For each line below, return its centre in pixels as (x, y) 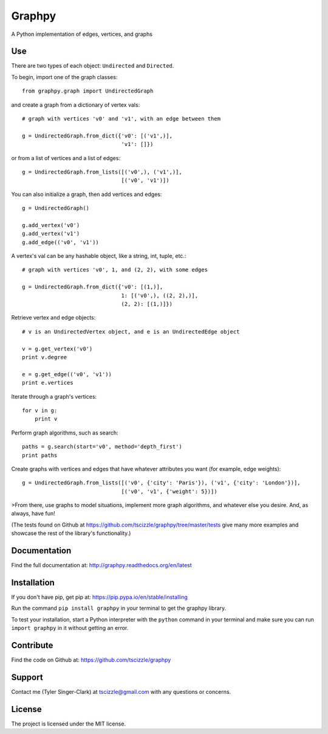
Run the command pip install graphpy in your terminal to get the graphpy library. (119, 608)
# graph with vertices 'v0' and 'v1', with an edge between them (121, 119)
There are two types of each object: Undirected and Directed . (93, 66)
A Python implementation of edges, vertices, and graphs (82, 34)
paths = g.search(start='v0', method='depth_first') (102, 447)
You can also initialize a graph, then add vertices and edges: (87, 194)
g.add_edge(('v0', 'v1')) (61, 242)
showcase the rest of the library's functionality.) (71, 533)
